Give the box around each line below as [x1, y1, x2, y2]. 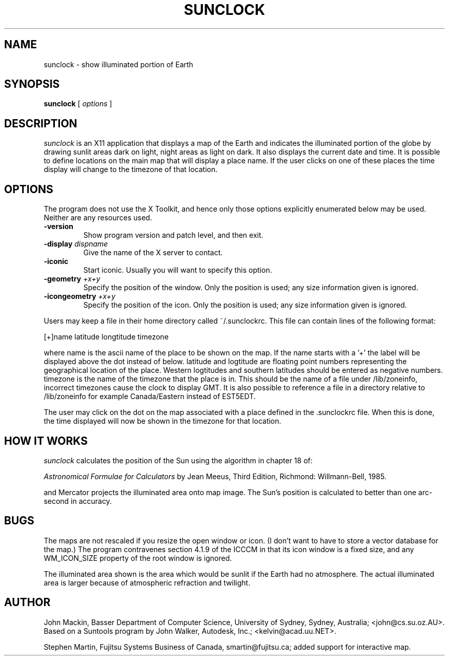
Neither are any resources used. [44, 213, 152, 222]
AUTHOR [4, 596, 51, 609]
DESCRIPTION [4, 117, 77, 130]
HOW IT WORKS [4, 434, 88, 447]
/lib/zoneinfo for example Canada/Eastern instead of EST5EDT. [44, 392, 256, 401]
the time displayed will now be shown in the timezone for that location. [44, 417, 281, 426]
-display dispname [44, 239, 108, 249]
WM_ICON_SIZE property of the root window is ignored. [44, 553, 232, 562]
